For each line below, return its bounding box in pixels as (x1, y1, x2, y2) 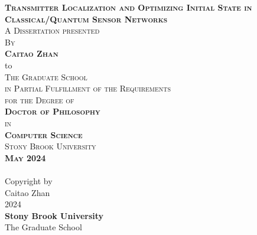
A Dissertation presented (5, 24, 100, 37)
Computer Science (5, 128, 83, 141)
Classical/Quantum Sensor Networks (5, 12, 168, 25)
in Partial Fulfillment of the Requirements (5, 82, 171, 94)
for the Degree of (5, 93, 74, 106)
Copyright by (5, 174, 53, 187)
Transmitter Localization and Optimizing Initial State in (5, 1, 252, 13)
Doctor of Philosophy (5, 105, 100, 117)
